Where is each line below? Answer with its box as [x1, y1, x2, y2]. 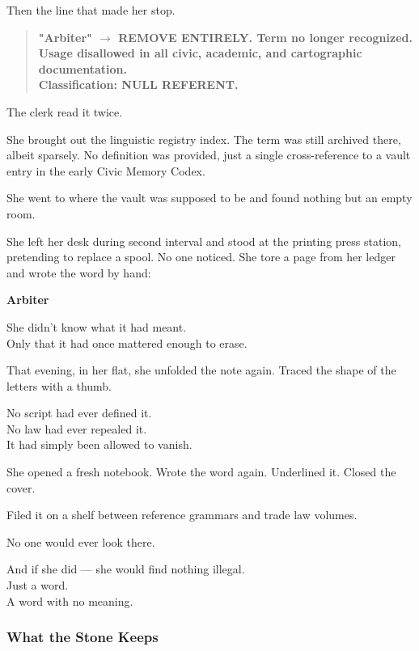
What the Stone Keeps [6, 627, 159, 647]
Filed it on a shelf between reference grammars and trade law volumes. [6, 506, 358, 523]
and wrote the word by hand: [6, 264, 151, 281]
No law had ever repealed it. [6, 420, 147, 437]
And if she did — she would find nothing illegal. [6, 560, 245, 577]
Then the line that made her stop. [6, 2, 176, 18]
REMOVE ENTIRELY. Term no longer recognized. [118, 28, 413, 45]
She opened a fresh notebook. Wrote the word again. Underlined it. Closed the [6, 463, 396, 480]
